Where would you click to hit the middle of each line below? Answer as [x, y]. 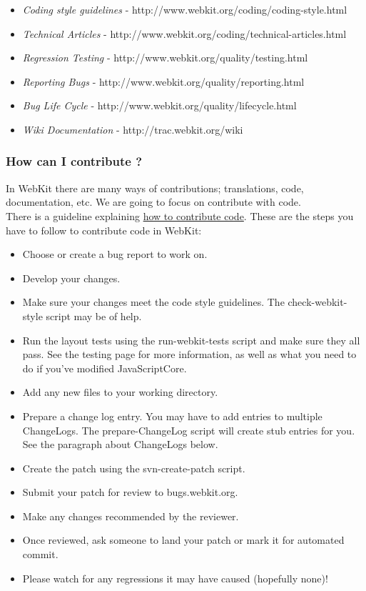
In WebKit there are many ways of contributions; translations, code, [155, 188]
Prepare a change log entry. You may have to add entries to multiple [172, 416]
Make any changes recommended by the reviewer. [131, 516]
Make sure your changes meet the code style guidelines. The [153, 302]
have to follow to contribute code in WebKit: [104, 230]
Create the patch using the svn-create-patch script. [134, 468]
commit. [40, 554]
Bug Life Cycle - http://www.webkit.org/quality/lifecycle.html [159, 105]
